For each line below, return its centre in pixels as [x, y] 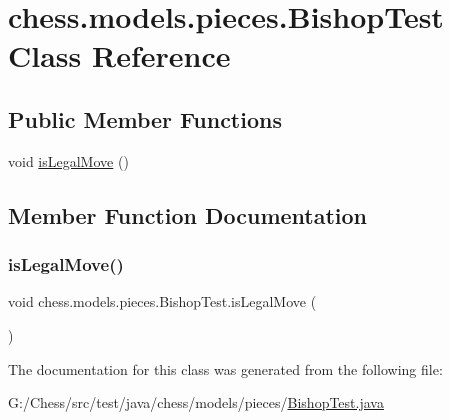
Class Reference [119, 55]
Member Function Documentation [188, 214]
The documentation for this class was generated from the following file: [225, 368]
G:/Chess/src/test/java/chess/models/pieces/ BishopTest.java [196, 402]
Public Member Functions [145, 118]
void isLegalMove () [68, 160]
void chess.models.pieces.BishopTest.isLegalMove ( [162, 301]
